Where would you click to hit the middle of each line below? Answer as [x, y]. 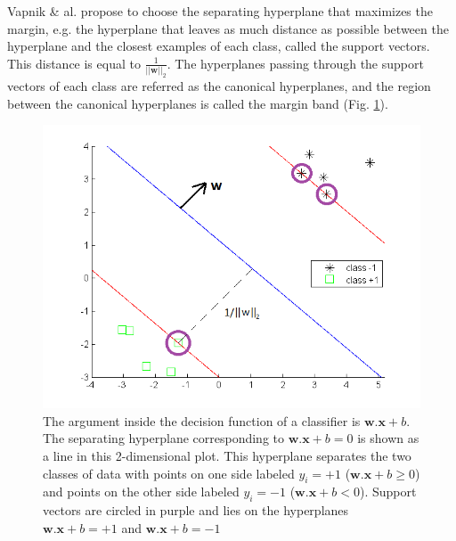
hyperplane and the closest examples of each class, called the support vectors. [219, 46]
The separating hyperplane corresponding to [164, 438]
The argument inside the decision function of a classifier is [202, 420]
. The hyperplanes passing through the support [295, 63]
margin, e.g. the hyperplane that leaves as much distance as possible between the [228, 28]
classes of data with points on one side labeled [169, 473]
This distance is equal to [74, 63]
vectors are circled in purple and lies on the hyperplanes [196, 510]
